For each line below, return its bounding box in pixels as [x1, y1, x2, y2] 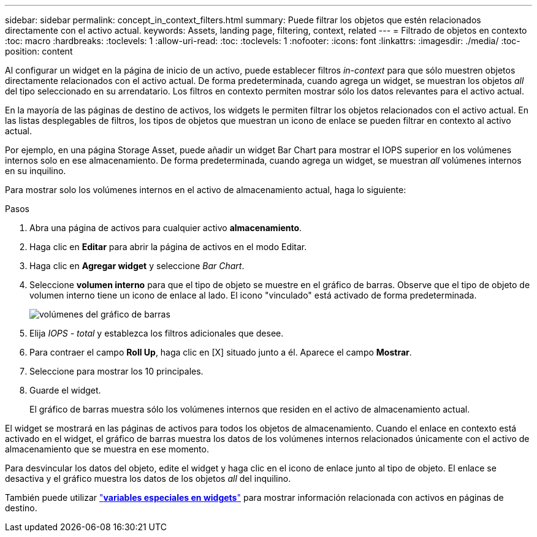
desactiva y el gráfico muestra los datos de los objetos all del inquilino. [5, 473, 291, 484]
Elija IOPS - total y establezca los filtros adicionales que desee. [29, 328, 284, 338]
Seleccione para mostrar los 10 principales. [29, 366, 204, 376]
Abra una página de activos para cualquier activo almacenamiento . [29, 223, 302, 233]
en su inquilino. [5, 166, 66, 176]
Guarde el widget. [29, 385, 101, 395]
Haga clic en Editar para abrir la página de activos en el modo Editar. [29, 242, 307, 252]
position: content [5, 46, 73, 56]
